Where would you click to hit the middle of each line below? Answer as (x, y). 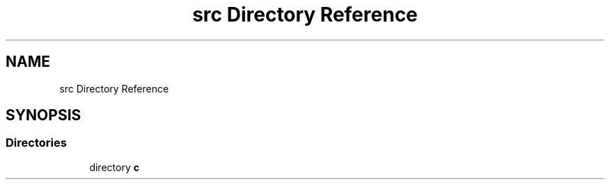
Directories (36, 143)
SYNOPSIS (44, 115)
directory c (114, 167)
